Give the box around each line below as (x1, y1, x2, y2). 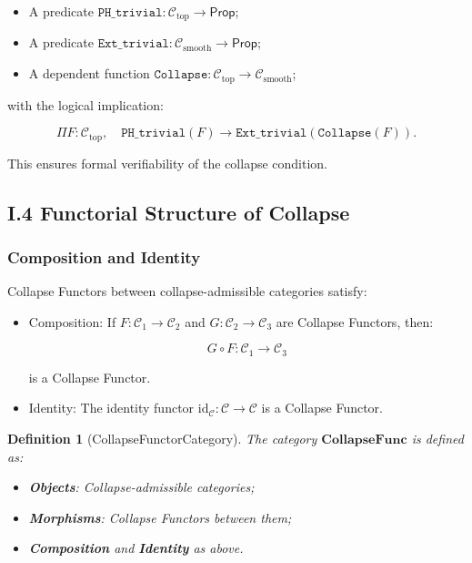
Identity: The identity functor (28, 398, 195, 417)
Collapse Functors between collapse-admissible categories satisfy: (7, 281, 367, 301)
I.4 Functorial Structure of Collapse (7, 198, 350, 226)
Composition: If (28, 312, 116, 331)
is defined (411, 428, 464, 447)
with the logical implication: (7, 95, 164, 114)
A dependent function (28, 64, 150, 83)
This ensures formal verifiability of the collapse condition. (7, 153, 328, 172)
